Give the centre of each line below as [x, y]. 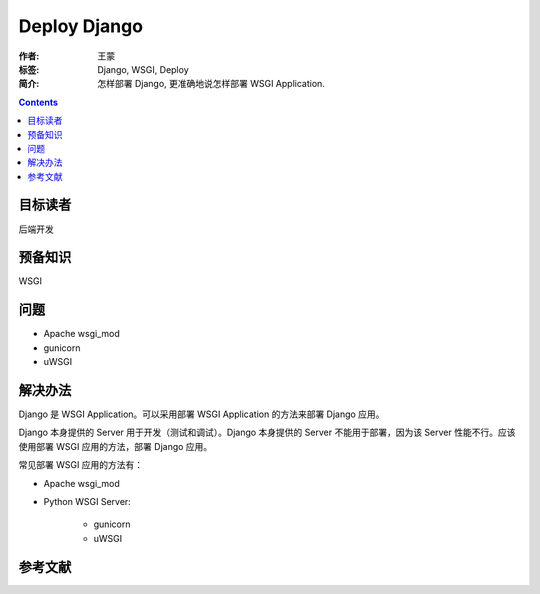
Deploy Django [81, 26]
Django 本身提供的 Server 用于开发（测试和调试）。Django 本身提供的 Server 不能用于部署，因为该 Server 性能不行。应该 [267, 432]
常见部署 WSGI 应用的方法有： [81, 465]
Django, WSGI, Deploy [143, 69]
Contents [38, 102]
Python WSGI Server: [87, 502]
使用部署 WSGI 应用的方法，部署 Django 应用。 [115, 446]
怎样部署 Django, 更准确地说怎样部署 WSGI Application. [211, 84]
